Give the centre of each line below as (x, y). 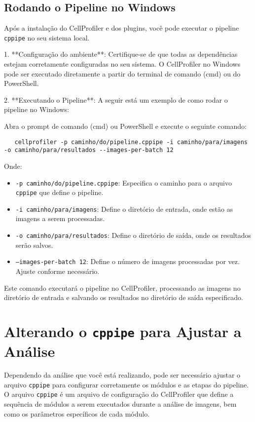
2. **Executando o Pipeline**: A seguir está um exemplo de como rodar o (116, 99)
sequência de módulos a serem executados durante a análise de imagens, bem (120, 404)
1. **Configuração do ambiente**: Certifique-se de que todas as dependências (121, 54)
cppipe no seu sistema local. (47, 37)
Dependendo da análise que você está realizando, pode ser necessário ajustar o (122, 375)
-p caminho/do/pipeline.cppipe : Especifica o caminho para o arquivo (124, 182)
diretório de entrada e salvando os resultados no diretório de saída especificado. (124, 297)
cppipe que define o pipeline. (59, 192)
